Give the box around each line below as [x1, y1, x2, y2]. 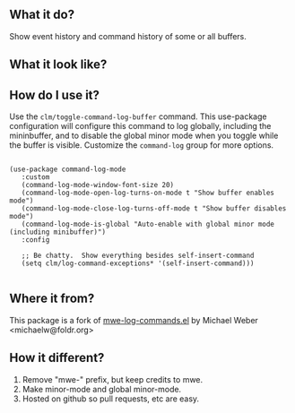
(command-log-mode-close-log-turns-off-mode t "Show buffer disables [21, 204, 287, 213]
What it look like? [9, 57, 108, 73]
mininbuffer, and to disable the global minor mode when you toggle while [9, 130, 279, 142]
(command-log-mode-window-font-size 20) [21, 181, 175, 190]
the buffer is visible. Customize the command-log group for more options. [9, 140, 274, 151]
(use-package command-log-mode [9, 165, 126, 174]
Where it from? [9, 291, 95, 306]
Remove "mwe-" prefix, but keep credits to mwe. [22, 374, 204, 384]
